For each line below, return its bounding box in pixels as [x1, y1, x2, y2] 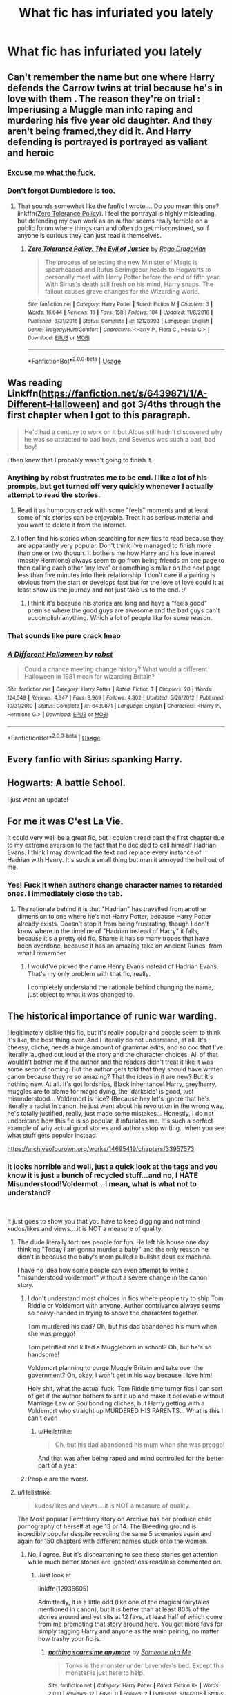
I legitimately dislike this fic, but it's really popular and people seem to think [7, 1029, 221, 1037]
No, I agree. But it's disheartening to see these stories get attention [27, 1550, 219, 1558]
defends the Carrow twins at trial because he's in [7, 82, 223, 94]
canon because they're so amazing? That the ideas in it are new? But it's [7, 1073, 213, 1081]
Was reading [7, 377, 63, 388]
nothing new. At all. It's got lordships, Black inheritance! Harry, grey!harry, [7, 1080, 217, 1088]
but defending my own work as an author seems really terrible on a [17, 216, 209, 225]
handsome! [27, 1350, 60, 1358]
